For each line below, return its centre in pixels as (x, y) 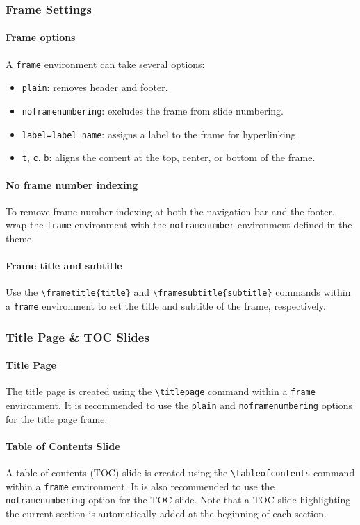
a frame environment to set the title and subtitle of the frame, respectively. (166, 306)
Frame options (41, 37)
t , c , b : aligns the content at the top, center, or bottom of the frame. (169, 157)
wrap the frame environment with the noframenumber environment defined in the (179, 225)
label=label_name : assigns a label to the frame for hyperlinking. (160, 134)
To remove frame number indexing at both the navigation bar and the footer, (170, 211)
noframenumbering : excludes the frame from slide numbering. (153, 110)
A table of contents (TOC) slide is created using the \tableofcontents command (180, 473)
